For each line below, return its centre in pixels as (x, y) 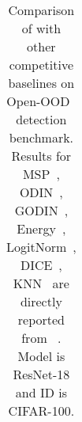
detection (41, 119)
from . (41, 338)
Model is (41, 356)
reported (41, 319)
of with (41, 28)
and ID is (41, 392)
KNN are (41, 283)
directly (41, 301)
